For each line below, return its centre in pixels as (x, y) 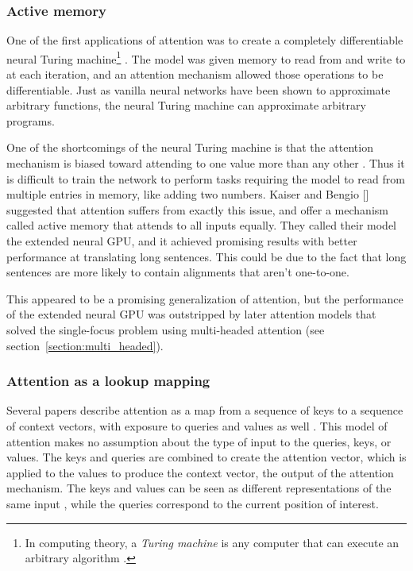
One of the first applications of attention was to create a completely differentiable (205, 40)
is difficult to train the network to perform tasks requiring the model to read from (206, 178)
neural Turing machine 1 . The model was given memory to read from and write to (206, 57)
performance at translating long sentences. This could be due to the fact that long (206, 256)
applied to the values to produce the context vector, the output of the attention (200, 472)
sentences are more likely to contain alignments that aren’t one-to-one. (178, 272)
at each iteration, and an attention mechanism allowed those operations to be (195, 74)
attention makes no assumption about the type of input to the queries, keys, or (199, 441)
